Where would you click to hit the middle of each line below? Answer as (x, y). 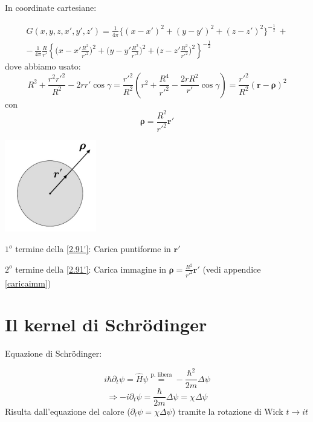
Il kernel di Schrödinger (106, 324)
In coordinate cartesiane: (51, 7)
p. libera (161, 375)
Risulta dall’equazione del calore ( (68, 411)
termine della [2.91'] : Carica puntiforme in (93, 249)
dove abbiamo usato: (43, 66)
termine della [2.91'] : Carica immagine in (91, 269)
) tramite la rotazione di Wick (227, 411)
